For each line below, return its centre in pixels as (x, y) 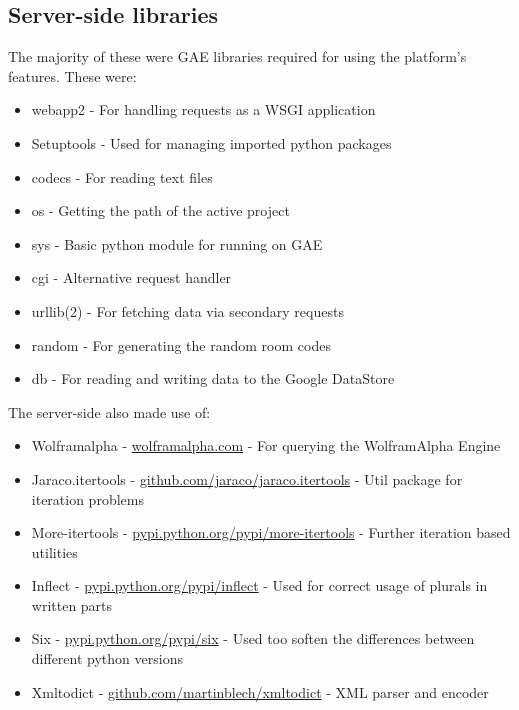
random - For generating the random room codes (181, 344)
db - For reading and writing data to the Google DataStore (213, 378)
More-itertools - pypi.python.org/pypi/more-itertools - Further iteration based (271, 532)
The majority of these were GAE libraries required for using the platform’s (237, 56)
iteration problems (87, 498)
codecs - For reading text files (122, 176)
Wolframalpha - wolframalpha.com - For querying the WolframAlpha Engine (266, 445)
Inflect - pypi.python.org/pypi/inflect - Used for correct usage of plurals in (259, 585)
